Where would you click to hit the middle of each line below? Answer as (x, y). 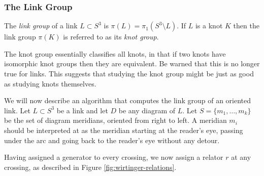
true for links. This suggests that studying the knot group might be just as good (129, 73)
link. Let (17, 110)
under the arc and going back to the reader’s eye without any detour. (112, 140)
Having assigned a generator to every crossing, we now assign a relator (114, 157)
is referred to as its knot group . (111, 37)
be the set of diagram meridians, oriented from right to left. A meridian (115, 120)
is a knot (209, 26)
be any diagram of (147, 110)
